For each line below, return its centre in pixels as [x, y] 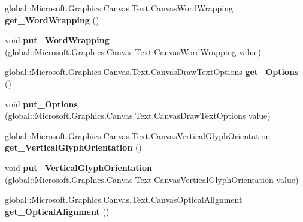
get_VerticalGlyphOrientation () [73, 147]
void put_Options [41, 103]
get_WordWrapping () [52, 19]
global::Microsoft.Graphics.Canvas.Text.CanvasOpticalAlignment [124, 199]
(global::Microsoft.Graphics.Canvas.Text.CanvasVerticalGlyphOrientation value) [152, 179]
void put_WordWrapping [57, 40]
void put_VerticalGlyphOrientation [79, 167]
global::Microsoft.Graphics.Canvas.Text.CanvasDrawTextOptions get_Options [152, 72]
